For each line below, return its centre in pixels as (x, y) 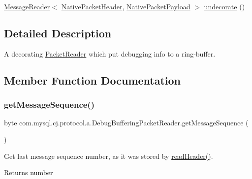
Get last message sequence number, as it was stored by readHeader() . (109, 156)
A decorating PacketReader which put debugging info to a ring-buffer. (110, 53)
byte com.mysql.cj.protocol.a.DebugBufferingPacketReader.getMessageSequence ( (126, 123)
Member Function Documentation (93, 80)
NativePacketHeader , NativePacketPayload (126, 6)
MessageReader (27, 6)
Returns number (29, 172)
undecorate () (224, 6)
